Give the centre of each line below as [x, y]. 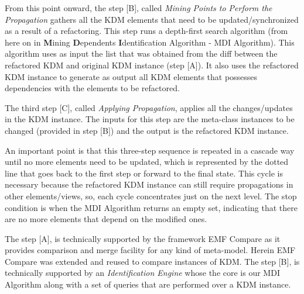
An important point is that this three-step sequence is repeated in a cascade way [150, 150]
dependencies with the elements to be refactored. [92, 88]
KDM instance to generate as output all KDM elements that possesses [131, 76]
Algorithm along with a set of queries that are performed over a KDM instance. [148, 284]
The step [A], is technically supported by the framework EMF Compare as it [143, 238]
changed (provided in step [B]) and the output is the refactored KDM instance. [147, 130]
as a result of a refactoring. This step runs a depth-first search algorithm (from [146, 31]
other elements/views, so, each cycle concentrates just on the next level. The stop [151, 196]
